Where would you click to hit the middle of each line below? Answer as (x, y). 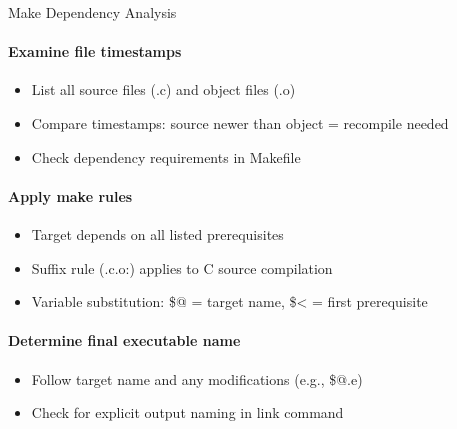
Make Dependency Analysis (92, 12)
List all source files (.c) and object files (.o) (163, 89)
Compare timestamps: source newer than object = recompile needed (240, 122)
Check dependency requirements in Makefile (166, 156)
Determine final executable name (124, 340)
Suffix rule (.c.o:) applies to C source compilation (182, 267)
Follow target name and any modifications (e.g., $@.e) (197, 378)
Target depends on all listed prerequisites (157, 233)
